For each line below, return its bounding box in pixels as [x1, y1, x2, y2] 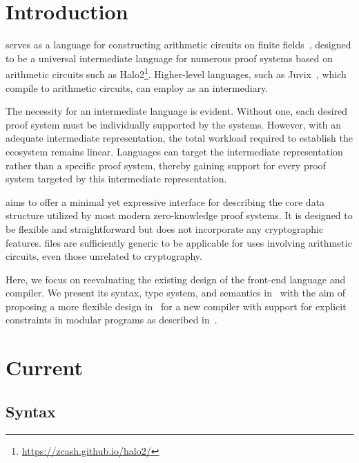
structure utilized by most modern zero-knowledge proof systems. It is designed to [6, 208, 353, 223]
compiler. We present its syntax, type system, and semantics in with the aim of [6, 285, 346, 300]
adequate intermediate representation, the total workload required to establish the [6, 131, 353, 145]
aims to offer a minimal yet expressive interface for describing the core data [6, 194, 325, 209]
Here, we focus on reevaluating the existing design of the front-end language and [6, 272, 346, 286]
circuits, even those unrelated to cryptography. [6, 249, 202, 263]
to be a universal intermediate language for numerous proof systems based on [6, 50, 333, 65]
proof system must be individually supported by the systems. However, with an [6, 117, 341, 131]
